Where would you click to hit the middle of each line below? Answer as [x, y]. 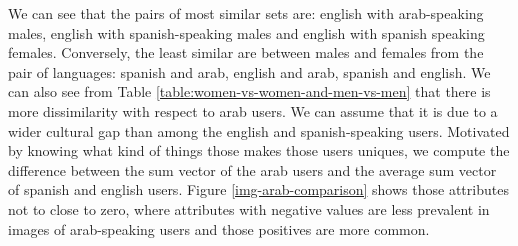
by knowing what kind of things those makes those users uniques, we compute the [259, 150]
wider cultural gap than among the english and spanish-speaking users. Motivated [259, 130]
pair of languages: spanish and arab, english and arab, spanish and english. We [249, 71]
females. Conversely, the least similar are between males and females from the [246, 52]
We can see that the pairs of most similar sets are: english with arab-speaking [246, 13]
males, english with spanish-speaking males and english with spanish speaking [246, 32]
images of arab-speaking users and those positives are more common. [219, 228]
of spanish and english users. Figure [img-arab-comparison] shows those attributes [258, 189]
